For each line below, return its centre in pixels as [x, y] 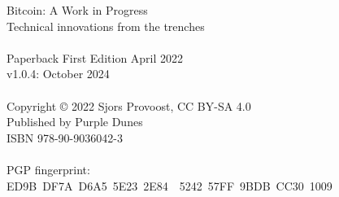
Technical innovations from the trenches [106, 26]
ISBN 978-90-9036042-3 [65, 137]
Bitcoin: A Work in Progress [77, 10]
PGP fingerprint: [48, 169]
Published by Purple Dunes [75, 122]
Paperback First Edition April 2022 [95, 57]
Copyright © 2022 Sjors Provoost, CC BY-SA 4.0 [129, 105]
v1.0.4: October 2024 [58, 74]
